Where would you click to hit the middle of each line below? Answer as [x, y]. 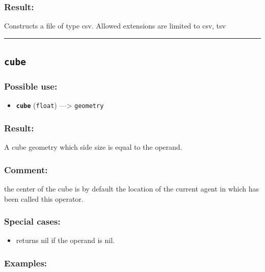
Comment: [26, 169]
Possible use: [31, 86]
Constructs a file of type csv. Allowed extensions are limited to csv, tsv [115, 26]
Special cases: [32, 221]
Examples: [26, 263]
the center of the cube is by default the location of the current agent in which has [131, 189]
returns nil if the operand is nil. [65, 240]
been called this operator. [44, 198]
